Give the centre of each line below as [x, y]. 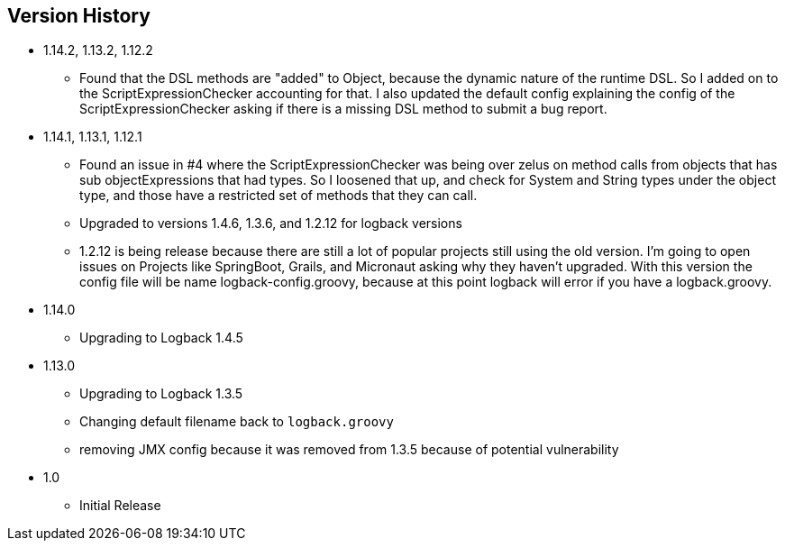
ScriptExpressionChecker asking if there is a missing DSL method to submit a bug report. [343, 109]
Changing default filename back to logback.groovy [237, 422]
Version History [79, 16]
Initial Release [120, 506]
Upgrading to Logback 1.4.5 [161, 338]
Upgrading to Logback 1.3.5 [161, 394]
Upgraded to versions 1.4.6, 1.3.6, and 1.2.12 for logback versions [271, 224]
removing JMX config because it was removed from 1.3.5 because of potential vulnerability [349, 450]
